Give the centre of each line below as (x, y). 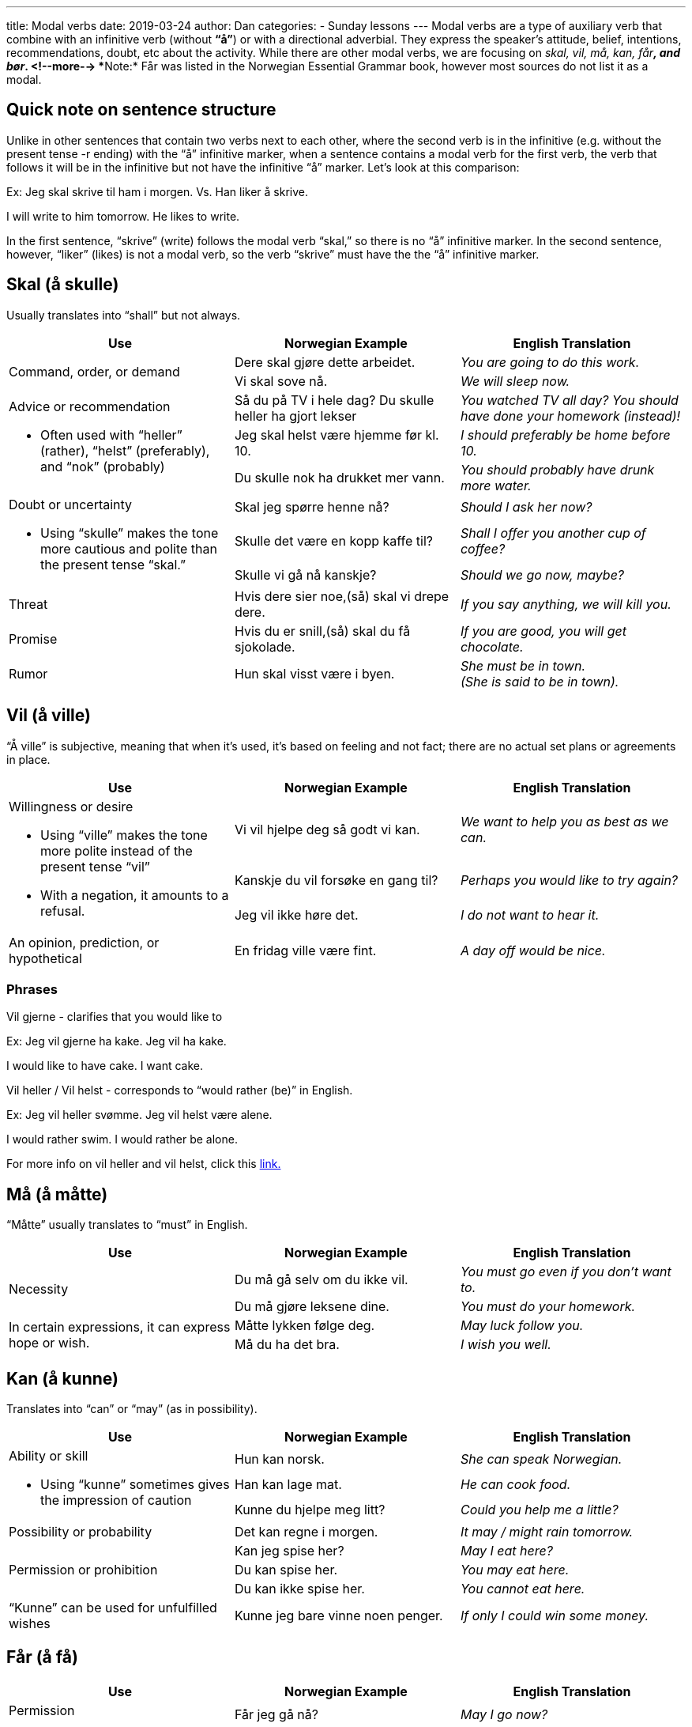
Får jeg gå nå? (276, 1714)
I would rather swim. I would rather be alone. (122, 1139)
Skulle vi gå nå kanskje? (305, 574)
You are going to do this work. (550, 362)
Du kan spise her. (286, 1569)
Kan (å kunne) (62, 1378)
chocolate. (492, 646)
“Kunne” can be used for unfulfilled (113, 1607)
